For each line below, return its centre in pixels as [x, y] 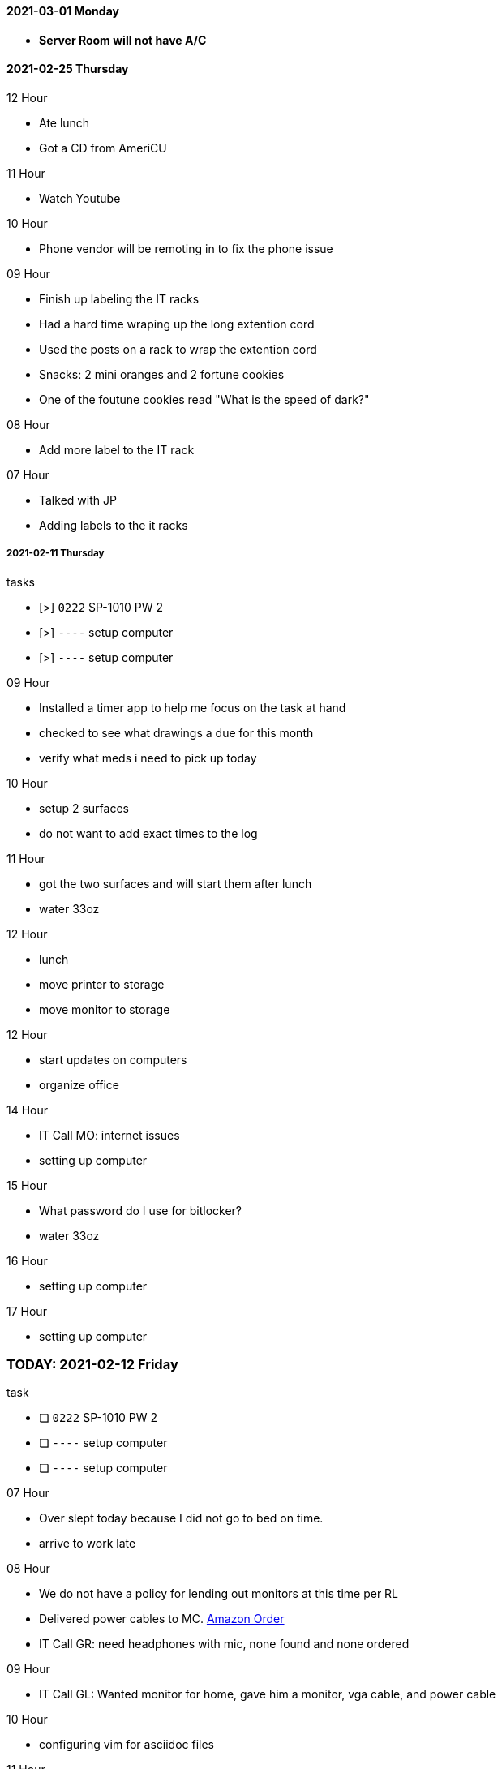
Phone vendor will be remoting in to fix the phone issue [186, 248]
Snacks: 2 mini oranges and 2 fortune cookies [162, 374]
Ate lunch [64, 122]
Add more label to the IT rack [117, 449]
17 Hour [27, 1311]
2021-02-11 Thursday [56, 554]
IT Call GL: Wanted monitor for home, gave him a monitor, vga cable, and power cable [268, 1694]
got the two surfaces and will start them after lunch [176, 883]
